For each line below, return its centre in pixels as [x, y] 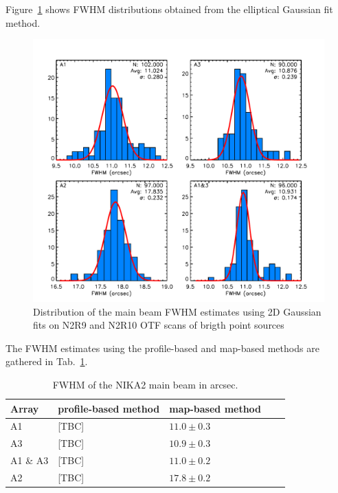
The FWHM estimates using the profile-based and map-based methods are [162, 348]
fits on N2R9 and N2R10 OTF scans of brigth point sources [159, 325]
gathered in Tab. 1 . [47, 361]
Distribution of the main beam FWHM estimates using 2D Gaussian [177, 311]
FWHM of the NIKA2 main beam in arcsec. [145, 384]
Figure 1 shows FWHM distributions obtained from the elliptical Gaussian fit [169, 9]
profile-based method [109, 408]
